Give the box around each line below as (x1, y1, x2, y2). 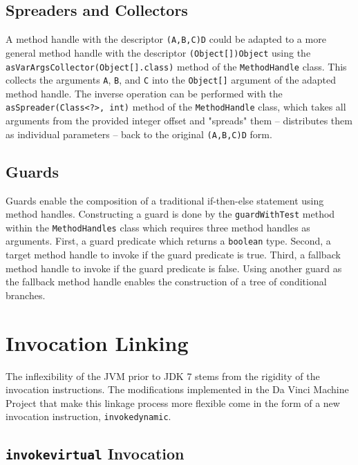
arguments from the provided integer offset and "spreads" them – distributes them (6, 113, 352, 128)
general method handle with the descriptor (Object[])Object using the (6, 45, 311, 59)
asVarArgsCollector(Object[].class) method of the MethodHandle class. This (6, 59, 347, 73)
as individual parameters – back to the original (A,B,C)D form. (6, 126, 272, 141)
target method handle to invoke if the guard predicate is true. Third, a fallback (6, 247, 341, 262)
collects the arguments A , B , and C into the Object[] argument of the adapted (6, 73, 337, 87)
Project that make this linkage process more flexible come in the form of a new (6, 395, 340, 410)
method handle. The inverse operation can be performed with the (6, 86, 283, 100)
